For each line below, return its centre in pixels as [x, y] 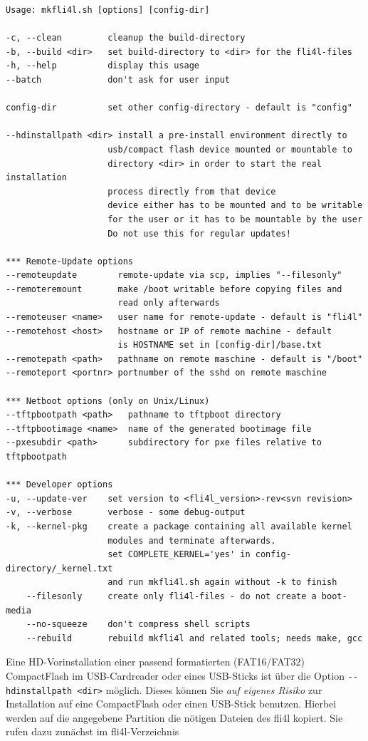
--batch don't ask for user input [118, 79]
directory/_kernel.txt [59, 568]
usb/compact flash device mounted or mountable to [230, 149]
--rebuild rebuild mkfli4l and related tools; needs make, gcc [194, 638]
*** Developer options [59, 485]
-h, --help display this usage [103, 66]
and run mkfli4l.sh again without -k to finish [222, 582]
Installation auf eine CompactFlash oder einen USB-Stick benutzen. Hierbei [171, 704]
